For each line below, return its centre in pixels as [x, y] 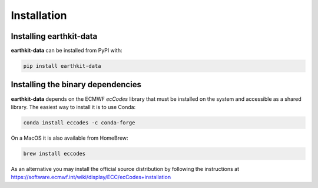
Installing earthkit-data [54, 36]
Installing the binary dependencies [76, 85]
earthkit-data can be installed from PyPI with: [67, 51]
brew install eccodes [54, 154]
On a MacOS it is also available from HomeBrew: [70, 138]
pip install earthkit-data [62, 66]
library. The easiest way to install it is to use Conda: [73, 107]
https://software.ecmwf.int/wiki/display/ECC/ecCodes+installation [91, 177]
